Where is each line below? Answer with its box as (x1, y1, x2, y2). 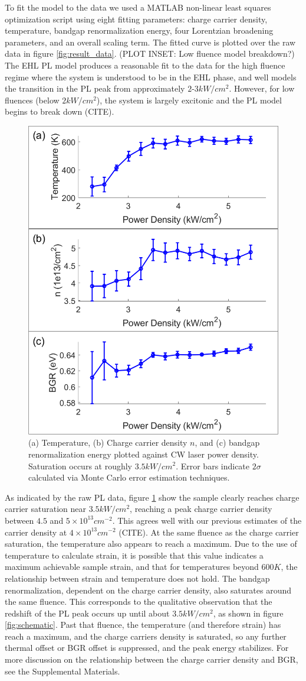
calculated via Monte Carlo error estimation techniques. (28, 471, 230, 484)
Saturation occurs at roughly (28, 459, 133, 472)
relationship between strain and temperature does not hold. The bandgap (5, 572, 270, 584)
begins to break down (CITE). (5, 105, 114, 118)
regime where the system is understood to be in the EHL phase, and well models (5, 70, 297, 83)
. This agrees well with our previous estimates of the (112, 514, 302, 526)
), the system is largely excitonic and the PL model (96, 93, 282, 106)
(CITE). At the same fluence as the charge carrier (119, 526, 299, 538)
